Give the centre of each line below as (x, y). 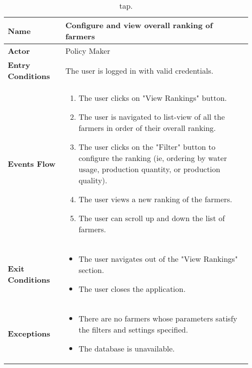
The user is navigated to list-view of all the (152, 117)
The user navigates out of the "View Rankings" (158, 259)
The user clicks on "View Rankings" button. (153, 98)
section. (91, 270)
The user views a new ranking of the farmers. (156, 199)
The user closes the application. (132, 289)
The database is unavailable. (127, 348)
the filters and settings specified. (133, 329)
